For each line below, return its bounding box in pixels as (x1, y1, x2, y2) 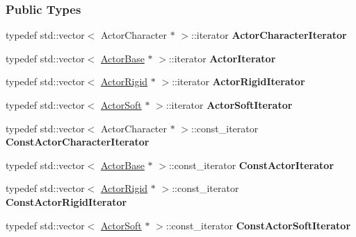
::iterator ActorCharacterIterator (191, 28, 347, 42)
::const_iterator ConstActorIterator (168, 157, 334, 172)
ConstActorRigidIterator (6, 194, 127, 209)
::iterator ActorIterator (168, 51, 276, 65)
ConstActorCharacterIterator (6, 134, 149, 149)
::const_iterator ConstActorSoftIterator (165, 218, 351, 232)
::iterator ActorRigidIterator (172, 74, 305, 89)
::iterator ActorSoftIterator (165, 98, 293, 112)
